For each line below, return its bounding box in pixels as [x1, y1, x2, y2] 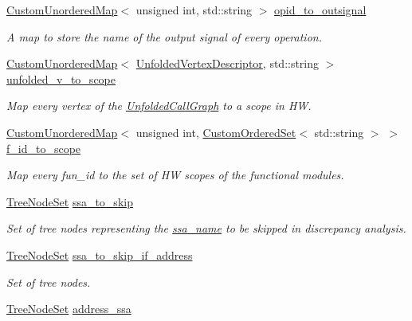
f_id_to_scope [6, 139, 81, 156]
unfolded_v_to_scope [6, 70, 116, 87]
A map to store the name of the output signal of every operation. [6, 28, 322, 45]
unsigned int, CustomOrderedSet [135, 123, 296, 140]
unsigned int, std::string [135, 2, 253, 18]
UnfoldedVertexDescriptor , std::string [135, 55, 320, 72]
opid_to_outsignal [274, 2, 367, 18]
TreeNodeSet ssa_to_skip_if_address [6, 246, 193, 263]
